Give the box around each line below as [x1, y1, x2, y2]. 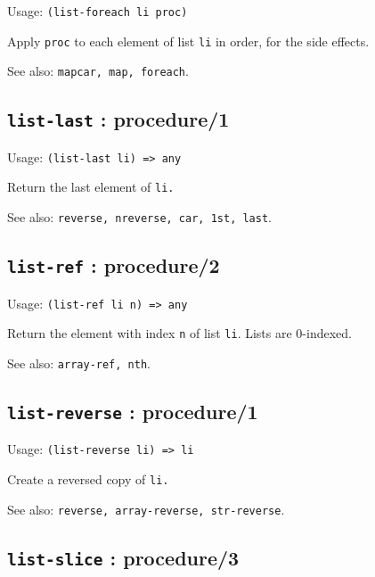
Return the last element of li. [7, 177, 175, 196]
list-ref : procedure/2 [7, 251, 220, 279]
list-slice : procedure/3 [7, 543, 240, 571]
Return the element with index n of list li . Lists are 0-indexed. [7, 324, 352, 342]
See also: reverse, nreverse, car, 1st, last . [7, 208, 272, 227]
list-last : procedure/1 [7, 105, 230, 133]
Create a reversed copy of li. [7, 469, 169, 488]
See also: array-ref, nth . [7, 353, 151, 372]
